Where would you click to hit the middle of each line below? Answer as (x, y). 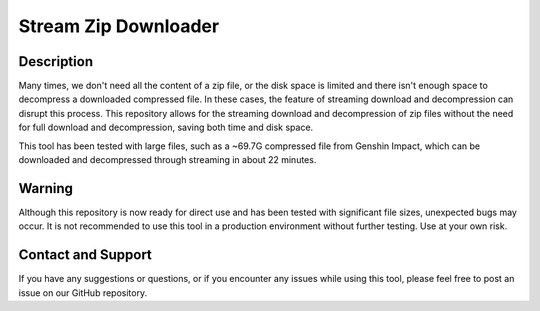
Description (56, 61)
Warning (46, 188)
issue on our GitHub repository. (83, 292)
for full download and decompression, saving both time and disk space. (166, 127)
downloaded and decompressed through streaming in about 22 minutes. (167, 160)
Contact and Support (85, 255)
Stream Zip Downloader (119, 26)
